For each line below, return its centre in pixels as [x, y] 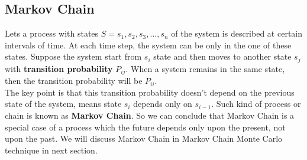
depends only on [163, 104]
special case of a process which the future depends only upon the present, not [145, 127]
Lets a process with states [52, 33]
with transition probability [59, 68]
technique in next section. [51, 150]
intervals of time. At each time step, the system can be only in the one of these [148, 45]
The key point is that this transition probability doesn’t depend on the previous [150, 92]
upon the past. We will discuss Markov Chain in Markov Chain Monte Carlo [144, 138]
